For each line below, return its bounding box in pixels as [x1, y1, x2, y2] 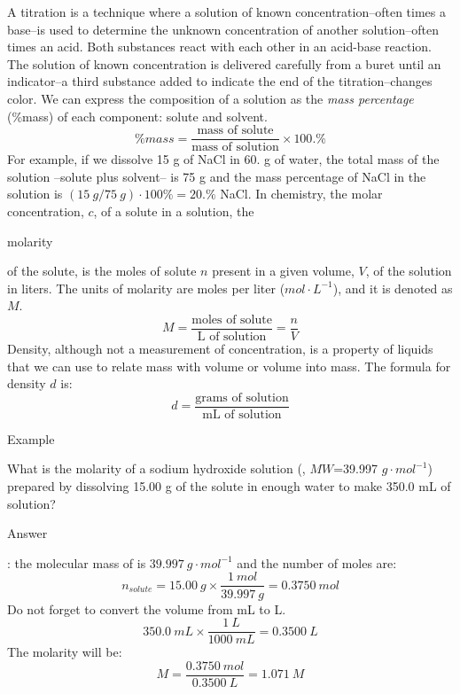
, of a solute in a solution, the [93, 202, 254, 220]
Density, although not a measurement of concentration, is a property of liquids [7, 339, 433, 358]
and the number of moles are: [237, 553, 397, 572]
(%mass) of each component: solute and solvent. [7, 106, 268, 125]
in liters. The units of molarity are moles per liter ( [7, 278, 285, 297]
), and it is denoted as [332, 278, 453, 297]
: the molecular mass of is [7, 553, 146, 572]
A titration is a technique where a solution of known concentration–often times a [7, 3, 447, 20]
